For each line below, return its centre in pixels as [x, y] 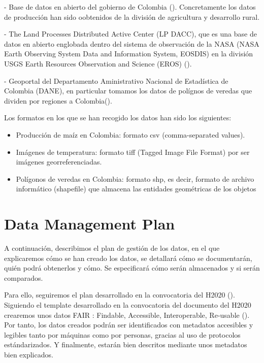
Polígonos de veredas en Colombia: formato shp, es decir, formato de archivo [135, 178]
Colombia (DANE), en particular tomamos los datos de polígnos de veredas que [128, 91]
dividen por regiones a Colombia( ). [58, 100]
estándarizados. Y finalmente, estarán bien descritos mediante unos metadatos [126, 344]
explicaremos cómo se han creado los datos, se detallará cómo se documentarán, [128, 258]
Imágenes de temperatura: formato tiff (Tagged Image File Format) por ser [133, 152]
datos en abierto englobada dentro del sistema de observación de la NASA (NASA [132, 43]
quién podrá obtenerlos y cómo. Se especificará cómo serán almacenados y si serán [132, 268]
